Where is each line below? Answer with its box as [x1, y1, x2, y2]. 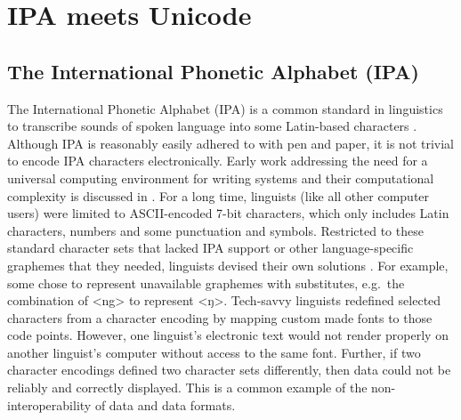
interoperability [7, 395, 92, 414]
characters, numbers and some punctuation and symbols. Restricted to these [7, 221, 424, 239]
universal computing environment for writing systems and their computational [7, 168, 434, 187]
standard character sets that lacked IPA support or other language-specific [7, 238, 414, 257]
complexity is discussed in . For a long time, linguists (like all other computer [7, 186, 430, 205]
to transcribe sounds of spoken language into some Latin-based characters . [7, 117, 417, 135]
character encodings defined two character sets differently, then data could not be [7, 360, 451, 379]
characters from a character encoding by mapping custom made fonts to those [7, 308, 433, 327]
